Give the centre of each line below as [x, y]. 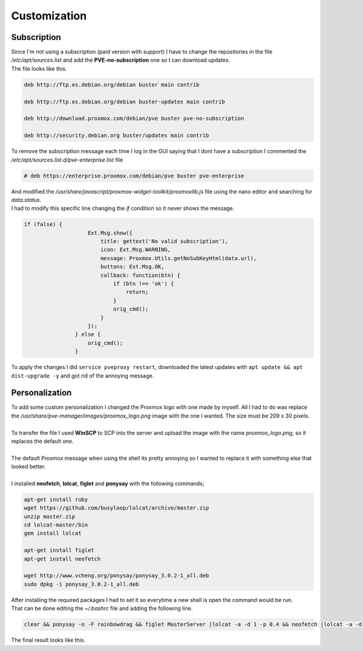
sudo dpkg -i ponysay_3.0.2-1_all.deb [81, 584]
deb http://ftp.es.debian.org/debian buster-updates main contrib [124, 102]
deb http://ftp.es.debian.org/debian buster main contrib [112, 84]
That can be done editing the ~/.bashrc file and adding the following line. [102, 609]
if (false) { [43, 224]
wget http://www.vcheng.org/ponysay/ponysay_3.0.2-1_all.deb [116, 576]
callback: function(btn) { [140, 275]
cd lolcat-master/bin [56, 525]
